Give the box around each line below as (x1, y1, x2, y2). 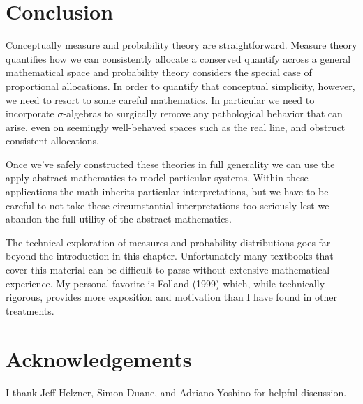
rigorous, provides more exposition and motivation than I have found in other (6, 290, 337, 304)
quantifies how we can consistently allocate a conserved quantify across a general (6, 51, 351, 66)
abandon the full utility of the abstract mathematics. (6, 211, 232, 226)
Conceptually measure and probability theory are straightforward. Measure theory (6, 38, 357, 52)
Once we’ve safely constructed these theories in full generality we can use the (6, 156, 335, 171)
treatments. (6, 303, 54, 317)
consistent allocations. (6, 133, 100, 148)
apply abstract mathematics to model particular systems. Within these (6, 170, 309, 185)
